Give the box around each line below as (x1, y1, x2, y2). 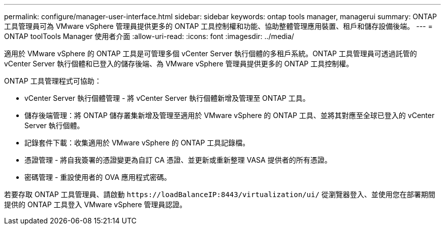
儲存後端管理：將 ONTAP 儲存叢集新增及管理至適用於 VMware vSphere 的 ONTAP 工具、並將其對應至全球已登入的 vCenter (24, 111, 435, 120)
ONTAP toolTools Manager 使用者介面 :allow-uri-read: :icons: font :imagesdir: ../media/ (4, 32, 294, 41)
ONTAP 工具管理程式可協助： (4, 77, 102, 85)
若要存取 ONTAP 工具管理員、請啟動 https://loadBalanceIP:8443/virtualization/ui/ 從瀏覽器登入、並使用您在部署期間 (4, 190, 435, 199)
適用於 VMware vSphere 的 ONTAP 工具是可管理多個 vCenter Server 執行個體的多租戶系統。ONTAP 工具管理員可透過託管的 (4, 49, 417, 58)
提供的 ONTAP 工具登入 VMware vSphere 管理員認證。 (4, 200, 187, 209)
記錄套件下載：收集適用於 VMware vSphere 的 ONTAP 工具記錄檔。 (24, 138, 250, 147)
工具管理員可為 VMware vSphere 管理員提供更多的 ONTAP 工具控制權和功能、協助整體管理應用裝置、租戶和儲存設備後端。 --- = (4, 22, 433, 30)
